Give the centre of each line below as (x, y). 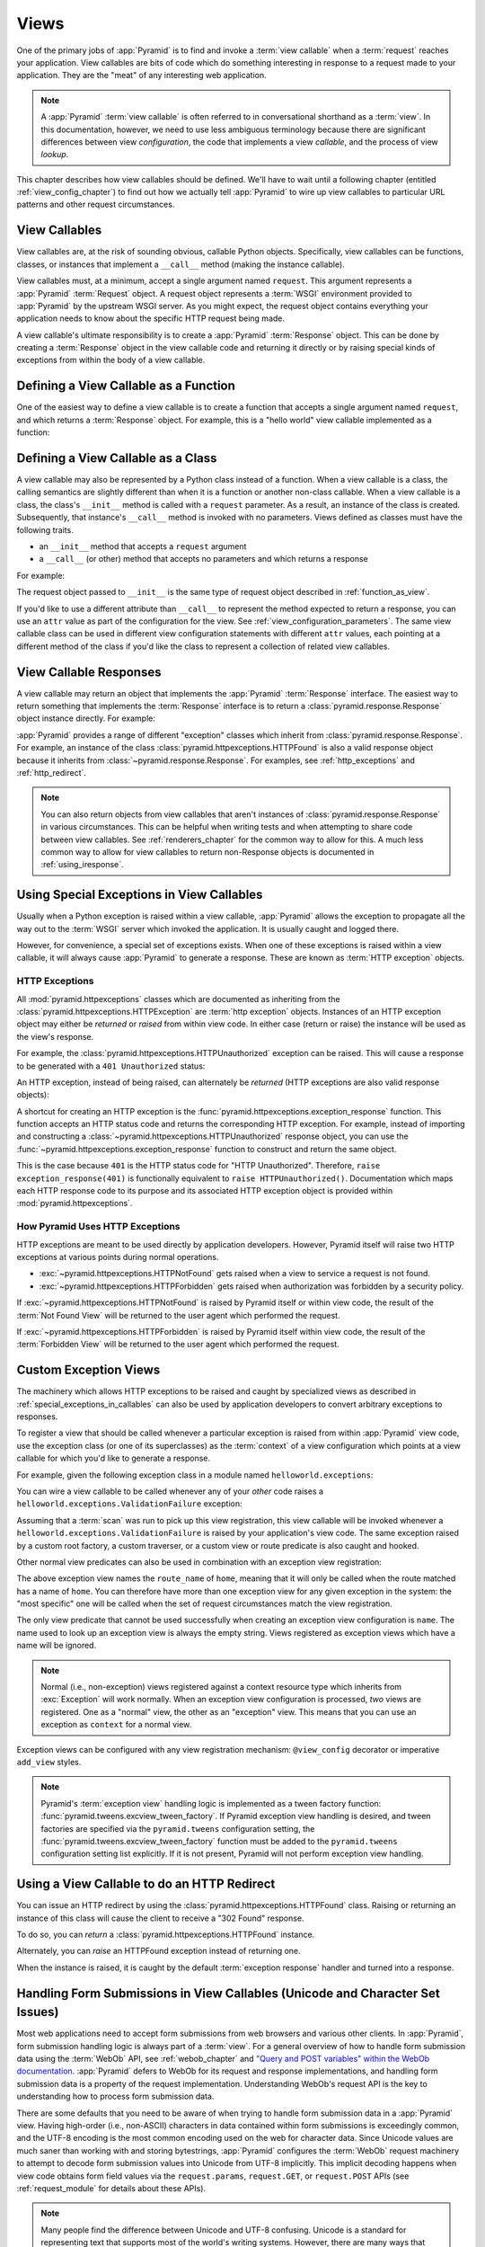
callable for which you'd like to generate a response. (114, 1458)
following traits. (45, 529)
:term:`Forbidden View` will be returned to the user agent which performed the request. (178, 1345)
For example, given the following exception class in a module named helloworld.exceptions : (195, 1475)
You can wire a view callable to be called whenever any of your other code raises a (170, 1491)
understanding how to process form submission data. (115, 2096)
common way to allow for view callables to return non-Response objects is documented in (207, 852)
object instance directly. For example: (86, 718)
